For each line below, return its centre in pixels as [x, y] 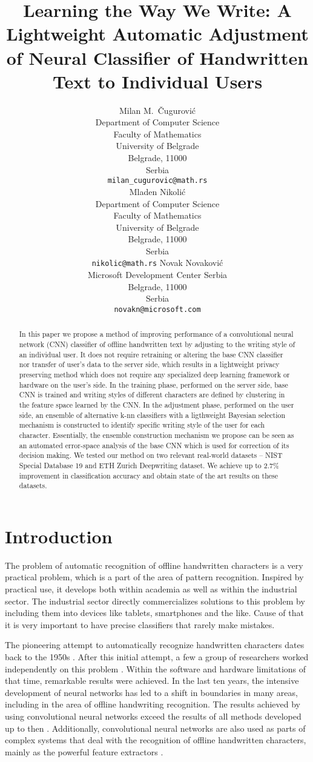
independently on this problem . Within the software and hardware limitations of [156, 668]
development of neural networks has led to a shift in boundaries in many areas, [151, 692]
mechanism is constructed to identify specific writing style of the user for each [142, 425]
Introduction [59, 536]
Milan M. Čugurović [157, 110]
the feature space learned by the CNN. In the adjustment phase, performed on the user [156, 404]
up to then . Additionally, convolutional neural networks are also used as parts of [155, 728]
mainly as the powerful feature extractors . [84, 751]
